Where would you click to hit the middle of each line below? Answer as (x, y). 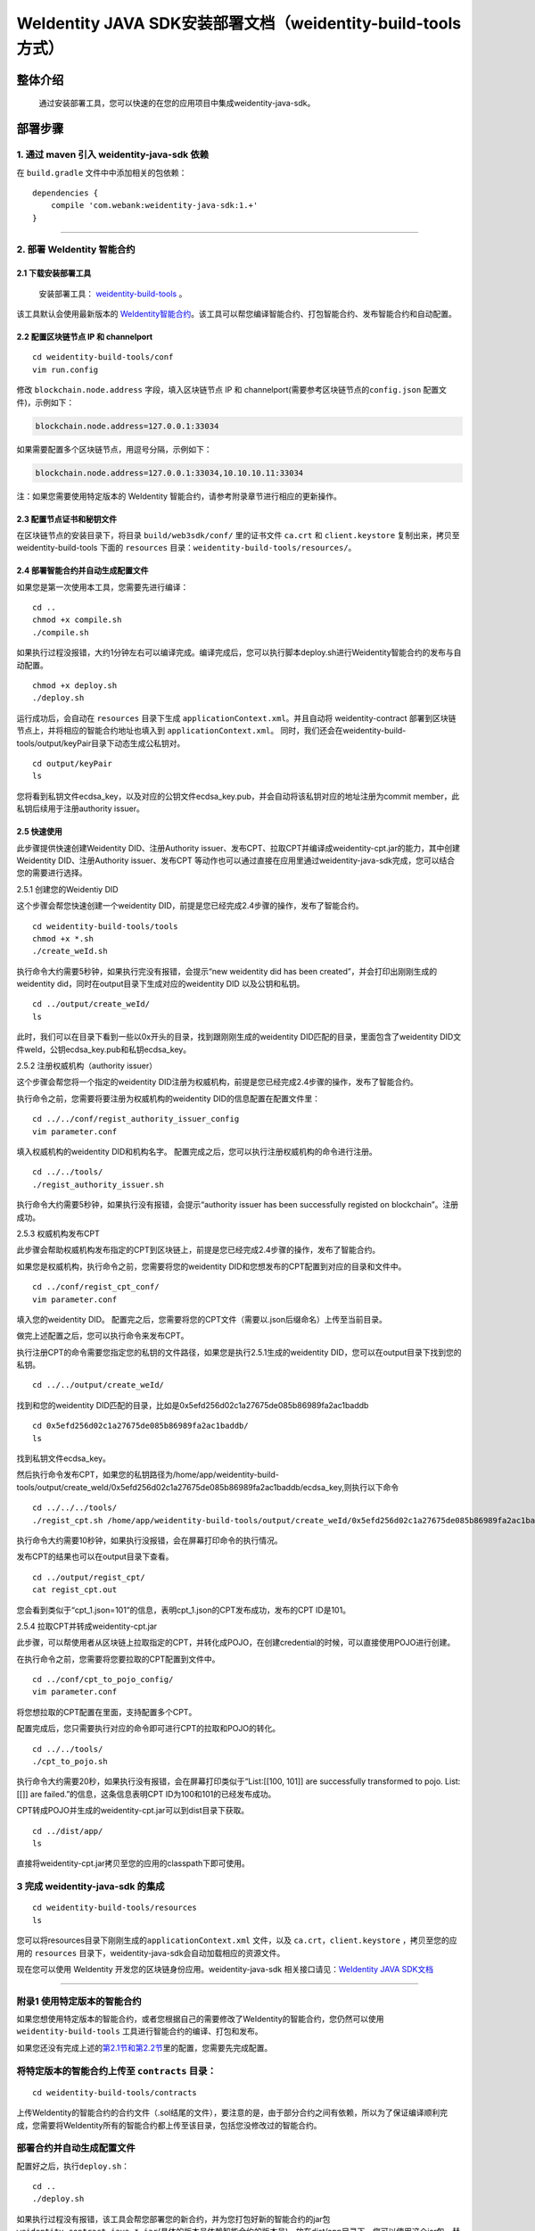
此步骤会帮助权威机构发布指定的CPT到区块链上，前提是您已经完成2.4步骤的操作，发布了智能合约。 (198, 1250)
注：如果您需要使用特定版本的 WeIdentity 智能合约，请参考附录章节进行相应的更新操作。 (179, 496)
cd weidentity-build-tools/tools (105, 926)
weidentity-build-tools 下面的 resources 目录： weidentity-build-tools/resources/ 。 (186, 548)
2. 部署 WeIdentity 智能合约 (76, 250)
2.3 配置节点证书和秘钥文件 (67, 518)
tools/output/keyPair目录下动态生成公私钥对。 (101, 743)
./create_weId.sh (70, 951)
